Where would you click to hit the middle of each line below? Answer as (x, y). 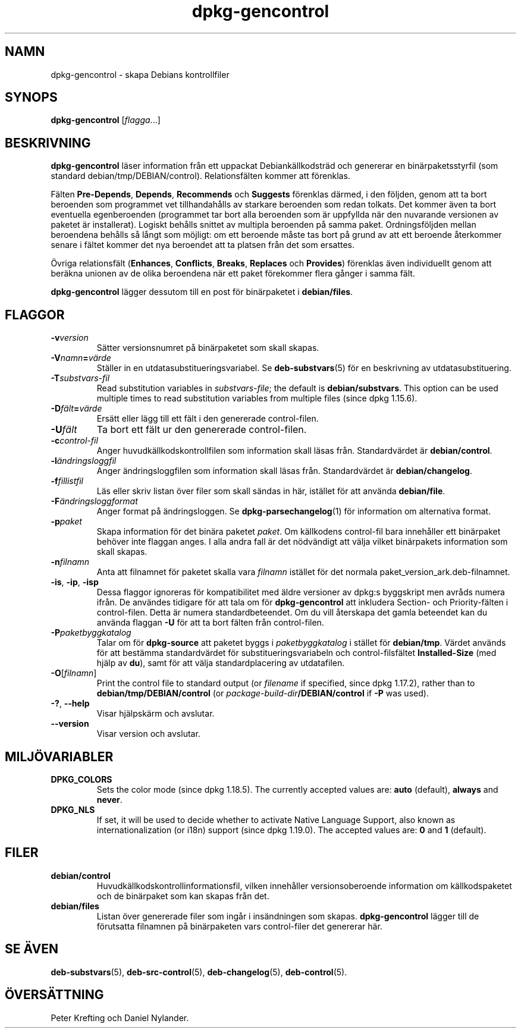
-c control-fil (74, 441)
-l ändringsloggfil (84, 461)
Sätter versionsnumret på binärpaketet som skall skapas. (208, 348)
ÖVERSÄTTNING (54, 995)
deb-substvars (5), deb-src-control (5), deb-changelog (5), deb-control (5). (199, 972)
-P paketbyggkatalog (91, 633)
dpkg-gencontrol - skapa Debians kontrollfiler (140, 74)
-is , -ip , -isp (75, 582)
